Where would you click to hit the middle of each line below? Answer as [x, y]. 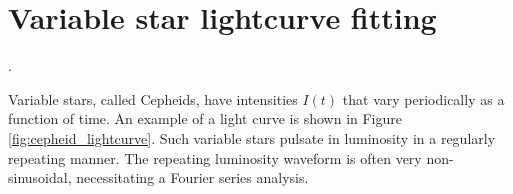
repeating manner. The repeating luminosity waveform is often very [215, 157]
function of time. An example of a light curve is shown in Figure [205, 118]
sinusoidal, [40, 177]
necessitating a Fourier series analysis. [192, 177]
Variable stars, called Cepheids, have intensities [153, 98]
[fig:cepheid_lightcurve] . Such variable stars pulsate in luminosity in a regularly [252, 137]
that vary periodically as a [423, 98]
